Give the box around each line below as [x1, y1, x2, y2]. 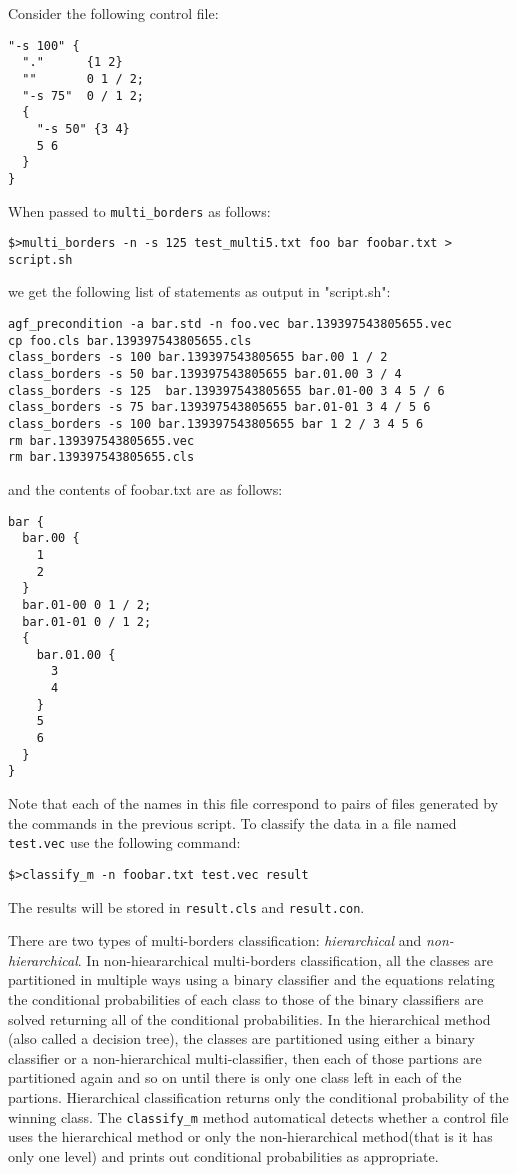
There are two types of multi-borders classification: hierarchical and [8, 930, 422, 951]
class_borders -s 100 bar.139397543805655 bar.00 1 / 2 [8, 350, 388, 365]
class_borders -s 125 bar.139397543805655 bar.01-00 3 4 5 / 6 [8, 383, 445, 398]
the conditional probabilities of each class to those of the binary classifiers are [8, 989, 484, 1009]
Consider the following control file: [8, 3, 219, 23]
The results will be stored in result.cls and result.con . [8, 896, 365, 917]
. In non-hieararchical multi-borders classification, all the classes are [77, 949, 493, 970]
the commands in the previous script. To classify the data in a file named [8, 812, 457, 833]
